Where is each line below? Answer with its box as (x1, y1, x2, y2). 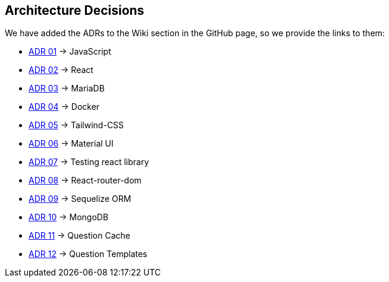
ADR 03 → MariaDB (29, 83, 105, 94)
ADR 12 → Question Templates (29, 249, 148, 259)
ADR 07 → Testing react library (29, 157, 149, 167)
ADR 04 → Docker (29, 102, 100, 112)
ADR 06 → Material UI (29, 138, 114, 149)
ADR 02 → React (29, 65, 93, 75)
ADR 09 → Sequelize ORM (29, 194, 131, 204)
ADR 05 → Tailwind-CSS (29, 120, 124, 131)
